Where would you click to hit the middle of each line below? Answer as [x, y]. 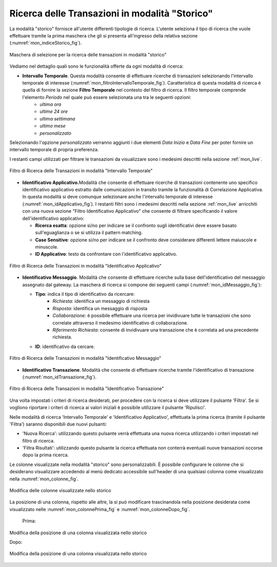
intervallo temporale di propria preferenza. [54, 150]
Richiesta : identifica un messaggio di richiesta [101, 301]
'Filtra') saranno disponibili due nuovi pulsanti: [58, 424]
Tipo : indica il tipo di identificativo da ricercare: [85, 294]
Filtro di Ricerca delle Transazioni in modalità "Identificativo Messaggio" [85, 358]
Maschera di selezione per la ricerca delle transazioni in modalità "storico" [88, 54]
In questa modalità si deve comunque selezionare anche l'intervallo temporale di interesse [117, 197]
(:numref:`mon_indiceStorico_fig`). [46, 43]
